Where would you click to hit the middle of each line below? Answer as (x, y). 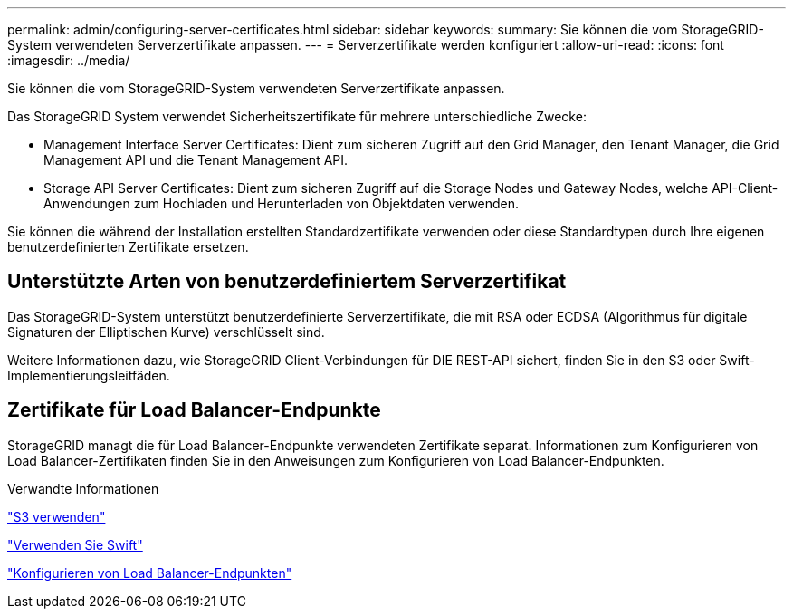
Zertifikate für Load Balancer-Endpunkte (194, 410)
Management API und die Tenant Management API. (196, 160)
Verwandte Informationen (83, 488)
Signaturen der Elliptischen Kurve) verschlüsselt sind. (166, 332)
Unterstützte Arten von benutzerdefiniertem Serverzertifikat (287, 282)
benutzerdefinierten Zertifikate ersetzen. (128, 247)
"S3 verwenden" (57, 516)
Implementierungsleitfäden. (89, 375)
